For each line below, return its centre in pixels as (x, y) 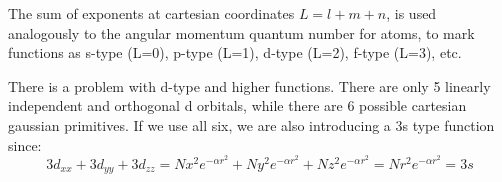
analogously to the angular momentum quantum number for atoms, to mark (241, 32)
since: (25, 144)
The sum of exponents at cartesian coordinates (151, 13)
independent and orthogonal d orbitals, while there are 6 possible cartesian (237, 105)
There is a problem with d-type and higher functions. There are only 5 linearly (249, 85)
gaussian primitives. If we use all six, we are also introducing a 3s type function (251, 124)
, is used (411, 13)
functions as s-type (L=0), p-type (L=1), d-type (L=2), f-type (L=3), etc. (235, 52)
